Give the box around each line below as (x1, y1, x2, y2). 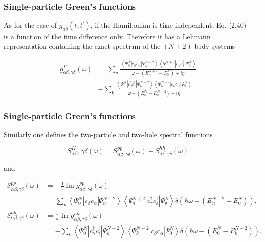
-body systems (192, 40, 235, 51)
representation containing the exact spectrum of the (4, 40, 161, 51)
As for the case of (4, 20, 57, 30)
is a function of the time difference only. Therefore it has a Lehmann (4, 31, 211, 41)
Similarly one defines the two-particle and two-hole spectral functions (4, 129, 213, 139)
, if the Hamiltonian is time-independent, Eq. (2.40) (90, 20, 247, 30)
